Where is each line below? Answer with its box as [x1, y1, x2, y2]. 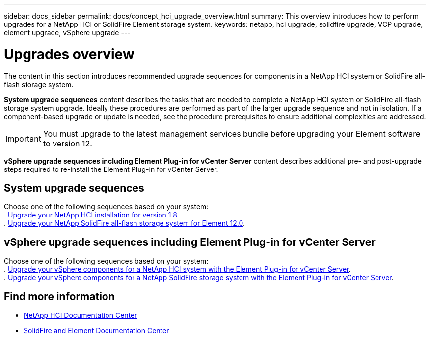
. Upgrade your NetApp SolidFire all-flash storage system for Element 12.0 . [4, 219, 245, 228]
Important [5, 133, 41, 144]
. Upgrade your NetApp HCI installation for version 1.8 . [4, 211, 179, 219]
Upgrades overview [4, 46, 134, 63]
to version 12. [43, 138, 92, 148]
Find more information [4, 290, 115, 303]
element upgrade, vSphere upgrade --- [4, 28, 131, 37]
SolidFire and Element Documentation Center [24, 326, 169, 335]
